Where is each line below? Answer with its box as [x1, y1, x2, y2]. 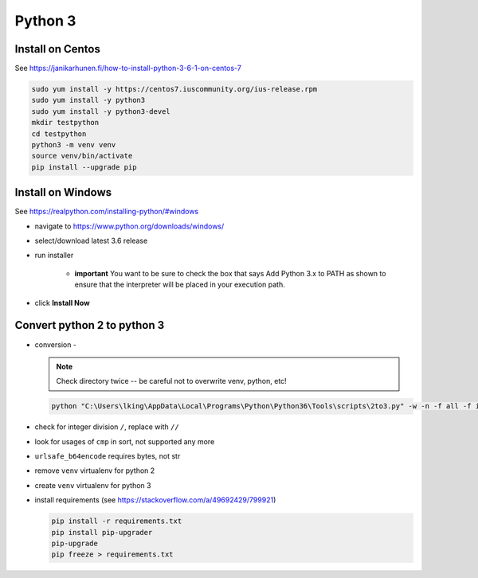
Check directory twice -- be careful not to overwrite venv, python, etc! [56, 377, 287, 386]
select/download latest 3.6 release [34, 236, 148, 246]
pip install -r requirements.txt [51, 517, 182, 525]
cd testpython [31, 129, 87, 139]
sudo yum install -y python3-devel [31, 107, 170, 115]
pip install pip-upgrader [51, 528, 153, 537]
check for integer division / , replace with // [34, 422, 179, 432]
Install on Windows [14, 186, 112, 199]
